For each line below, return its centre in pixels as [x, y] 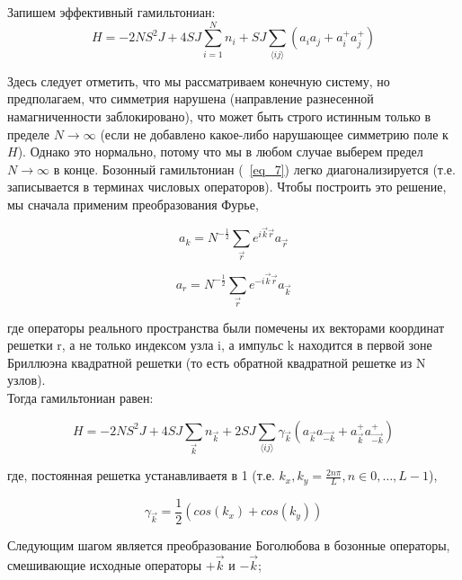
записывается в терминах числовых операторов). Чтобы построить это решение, [227, 187]
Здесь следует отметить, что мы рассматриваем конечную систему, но [199, 80]
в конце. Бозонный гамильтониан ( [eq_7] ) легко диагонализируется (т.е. [254, 169]
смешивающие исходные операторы [105, 564]
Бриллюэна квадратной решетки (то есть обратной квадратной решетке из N [217, 362]
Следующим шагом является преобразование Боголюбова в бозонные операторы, [229, 544]
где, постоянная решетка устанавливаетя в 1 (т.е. [141, 475]
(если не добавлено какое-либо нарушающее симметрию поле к [274, 134]
